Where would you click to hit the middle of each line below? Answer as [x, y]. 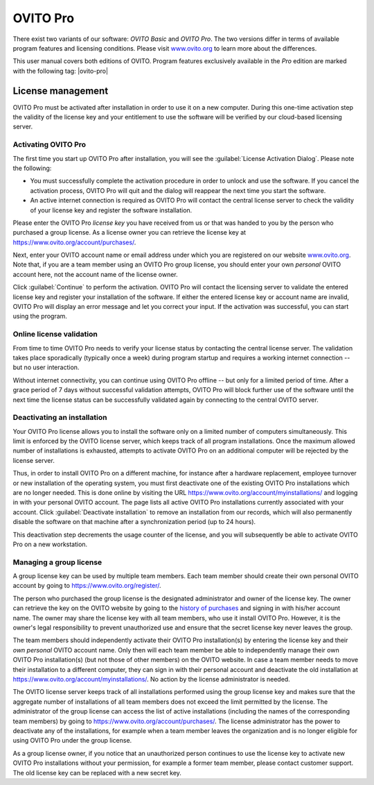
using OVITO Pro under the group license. [72, 741]
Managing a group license [57, 562]
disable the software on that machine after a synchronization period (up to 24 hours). [134, 522]
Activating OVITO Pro [50, 144]
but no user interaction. [46, 367]
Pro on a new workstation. [50, 544]
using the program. [40, 316]
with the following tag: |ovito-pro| [61, 71]
